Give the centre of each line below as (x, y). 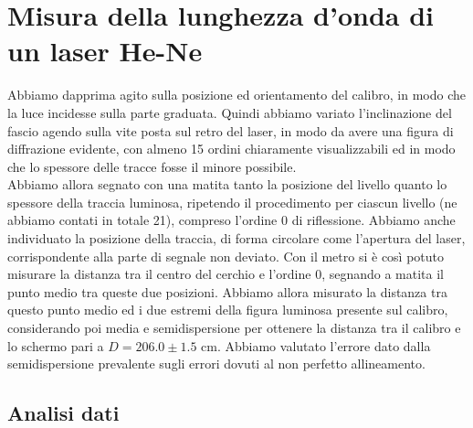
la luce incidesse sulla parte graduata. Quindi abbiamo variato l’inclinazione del (230, 112)
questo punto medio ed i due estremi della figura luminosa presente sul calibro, (228, 310)
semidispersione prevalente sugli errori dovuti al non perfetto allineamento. (216, 364)
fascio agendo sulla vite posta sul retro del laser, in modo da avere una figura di (231, 130)
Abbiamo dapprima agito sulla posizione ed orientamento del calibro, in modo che (236, 95)
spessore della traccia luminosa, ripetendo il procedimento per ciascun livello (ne (232, 202)
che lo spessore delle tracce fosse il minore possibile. (152, 166)
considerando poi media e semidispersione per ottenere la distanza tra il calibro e (234, 328)
